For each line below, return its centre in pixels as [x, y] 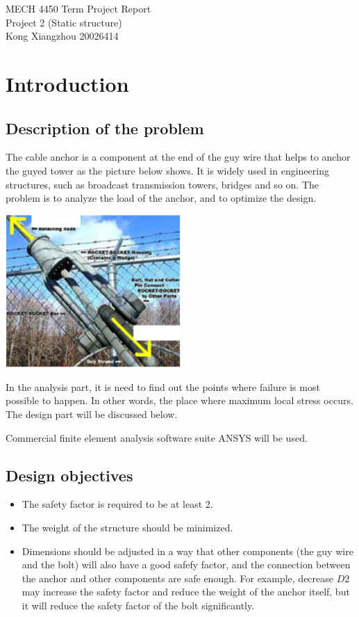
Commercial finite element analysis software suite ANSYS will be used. [157, 437]
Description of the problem [105, 128]
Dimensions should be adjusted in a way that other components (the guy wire [187, 551]
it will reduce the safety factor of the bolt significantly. [138, 605]
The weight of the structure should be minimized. [127, 527]
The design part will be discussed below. [92, 414]
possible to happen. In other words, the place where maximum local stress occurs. [179, 400]
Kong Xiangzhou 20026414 [62, 36]
